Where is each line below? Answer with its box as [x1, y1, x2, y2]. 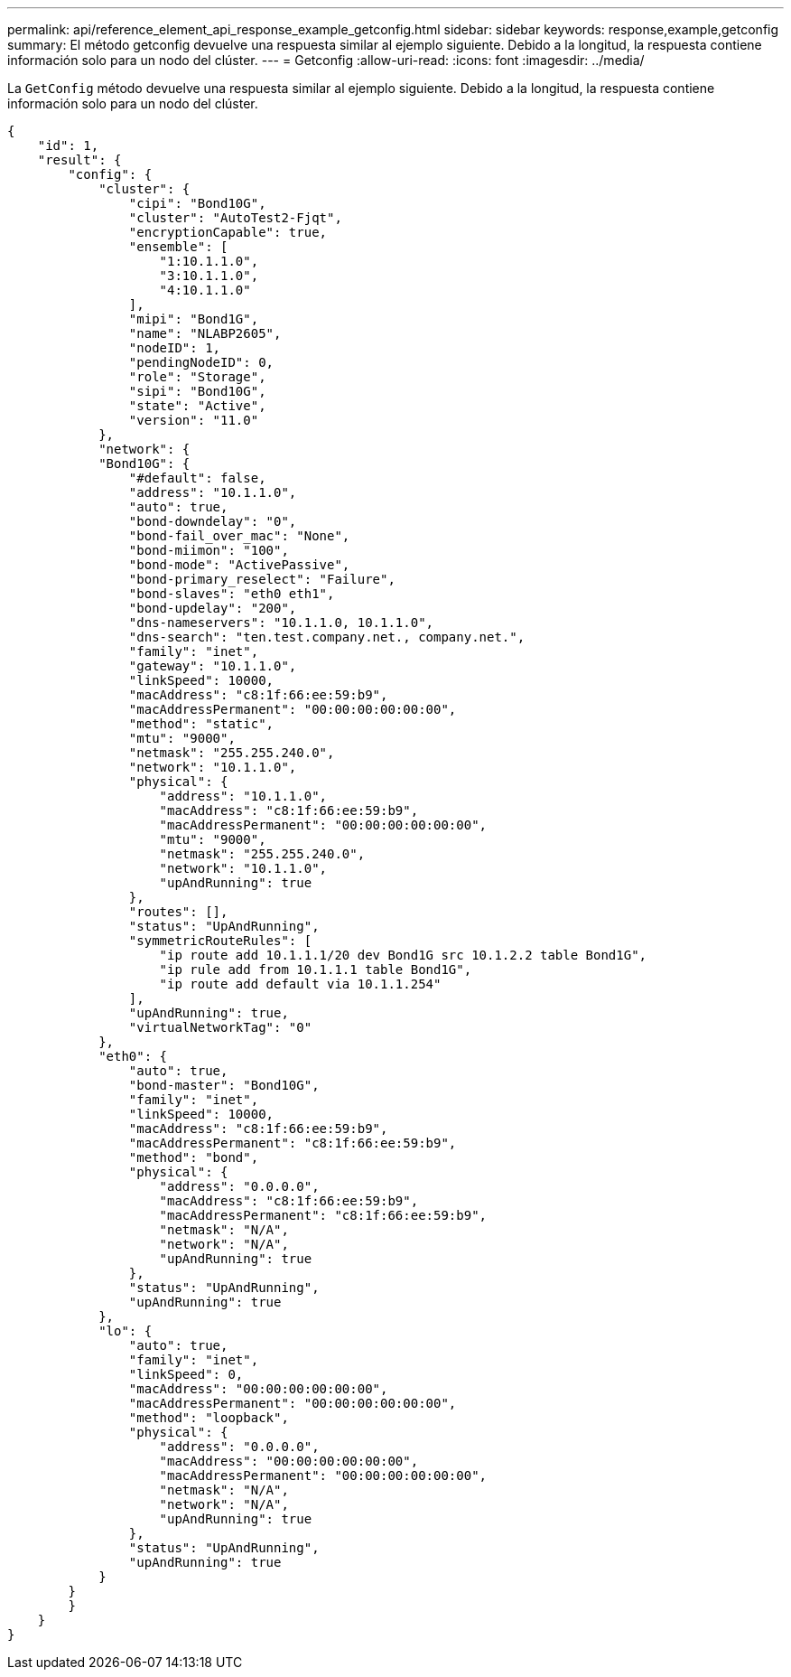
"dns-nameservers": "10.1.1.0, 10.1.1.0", [128, 615, 434, 630]
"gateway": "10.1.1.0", [128, 659, 297, 673]
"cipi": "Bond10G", [128, 196, 266, 211]
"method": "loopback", [128, 1410, 289, 1425]
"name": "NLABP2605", [128, 326, 282, 341]
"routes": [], [128, 904, 228, 919]
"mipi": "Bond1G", [128, 312, 259, 326]
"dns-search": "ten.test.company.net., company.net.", [128, 630, 526, 644]
